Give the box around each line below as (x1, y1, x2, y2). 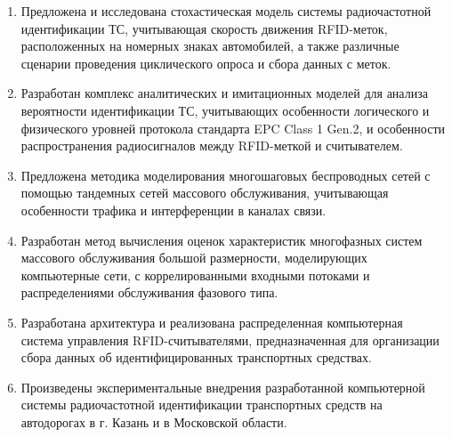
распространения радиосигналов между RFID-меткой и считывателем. (20, 136, 403, 155)
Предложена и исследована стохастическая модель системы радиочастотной (20, 2, 432, 20)
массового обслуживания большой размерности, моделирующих (20, 248, 367, 267)
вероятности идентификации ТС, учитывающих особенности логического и (20, 101, 430, 119)
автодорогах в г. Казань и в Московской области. (20, 412, 287, 431)
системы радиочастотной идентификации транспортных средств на (20, 395, 383, 414)
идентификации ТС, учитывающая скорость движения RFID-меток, (20, 19, 388, 37)
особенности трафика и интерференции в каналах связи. (20, 200, 327, 219)
